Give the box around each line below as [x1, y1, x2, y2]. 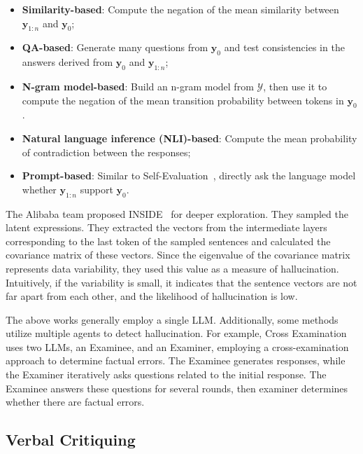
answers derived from [22, 55, 113, 69]
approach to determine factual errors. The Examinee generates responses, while [6, 353, 346, 368]
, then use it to [263, 78, 327, 93]
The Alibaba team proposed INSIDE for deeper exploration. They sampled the [6, 206, 348, 221]
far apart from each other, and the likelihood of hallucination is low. [6, 289, 298, 303]
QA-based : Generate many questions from [22, 40, 208, 55]
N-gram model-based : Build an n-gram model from [22, 78, 254, 93]
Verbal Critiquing [6, 429, 136, 450]
